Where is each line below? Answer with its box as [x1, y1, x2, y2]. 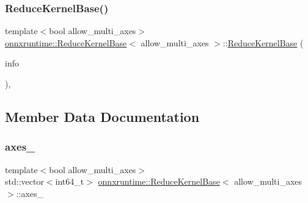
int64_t [55, 175, 84, 188]
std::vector [5, 175, 44, 188]
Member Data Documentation [5, 107, 200, 126]
